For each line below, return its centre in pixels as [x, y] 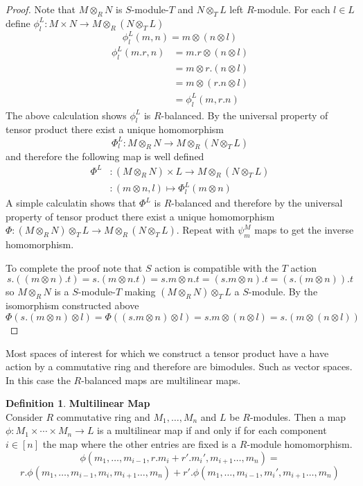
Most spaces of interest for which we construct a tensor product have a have [167, 353]
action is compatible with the [217, 267]
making [140, 292]
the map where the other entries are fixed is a [140, 444]
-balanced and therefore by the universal [257, 203]
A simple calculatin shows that [71, 203]
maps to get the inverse [304, 230]
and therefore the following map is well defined [105, 156]
